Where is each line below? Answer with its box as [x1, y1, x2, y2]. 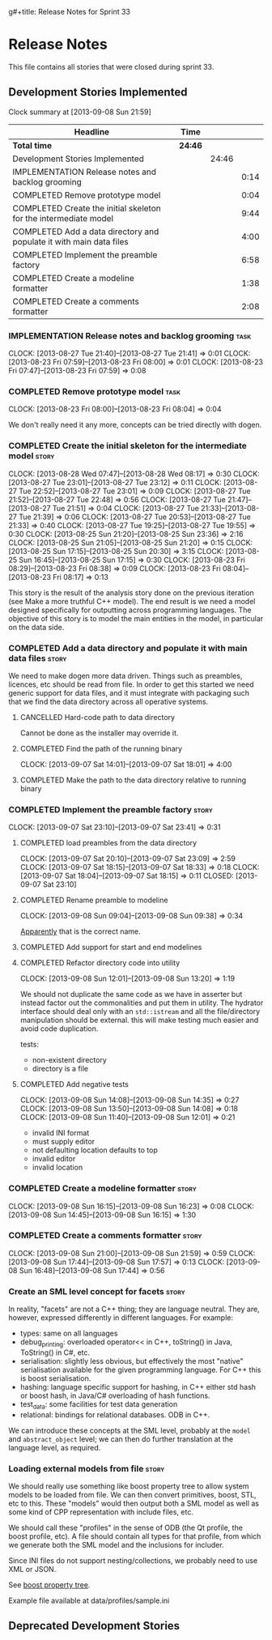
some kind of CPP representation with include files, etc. [8, 1507, 194, 1517]
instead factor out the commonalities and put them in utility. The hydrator [19, 998, 264, 1007]
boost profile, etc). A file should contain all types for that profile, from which [8, 1531, 261, 1541]
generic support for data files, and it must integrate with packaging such [8, 688, 249, 697]
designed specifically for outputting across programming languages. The [8, 605, 252, 615]
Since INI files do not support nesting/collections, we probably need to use [8, 1556, 257, 1565]
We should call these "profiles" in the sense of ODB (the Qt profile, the [8, 1523, 243, 1533]
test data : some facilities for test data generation [19, 1399, 178, 1411]
